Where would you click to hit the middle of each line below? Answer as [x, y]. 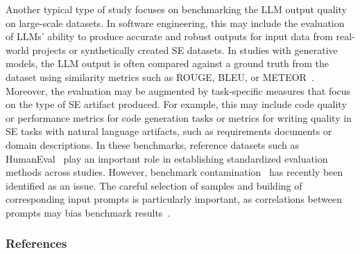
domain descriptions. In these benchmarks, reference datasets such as [153, 144]
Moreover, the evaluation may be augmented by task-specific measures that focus [178, 90]
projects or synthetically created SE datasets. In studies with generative [185, 49]
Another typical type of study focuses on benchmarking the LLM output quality [176, 9]
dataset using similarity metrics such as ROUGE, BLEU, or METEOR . [160, 76]
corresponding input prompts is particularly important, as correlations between [174, 199]
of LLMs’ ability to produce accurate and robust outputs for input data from [169, 36]
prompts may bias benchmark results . [88, 212]
